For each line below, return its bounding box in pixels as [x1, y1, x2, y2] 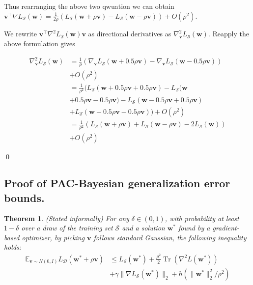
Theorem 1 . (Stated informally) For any [4, 213, 129, 223]
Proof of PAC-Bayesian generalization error [4, 175, 230, 191]
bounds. [4, 190, 45, 205]
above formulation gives [4, 38, 75, 49]
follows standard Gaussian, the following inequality [93, 232, 247, 242]
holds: [4, 242, 22, 252]
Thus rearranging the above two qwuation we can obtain [4, 1, 174, 11]
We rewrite [4, 28, 37, 39]
